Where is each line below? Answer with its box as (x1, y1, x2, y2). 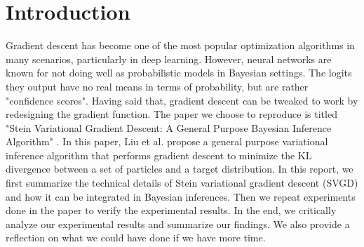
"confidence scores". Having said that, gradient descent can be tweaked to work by (6, 93, 358, 107)
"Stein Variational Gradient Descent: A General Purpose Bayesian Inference (6, 120, 332, 135)
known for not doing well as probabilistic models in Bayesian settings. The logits (6, 65, 352, 80)
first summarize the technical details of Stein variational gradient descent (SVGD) (6, 175, 358, 190)
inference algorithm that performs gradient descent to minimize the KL (6, 147, 312, 162)
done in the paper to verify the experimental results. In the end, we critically (6, 203, 337, 218)
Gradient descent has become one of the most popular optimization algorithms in (6, 38, 355, 53)
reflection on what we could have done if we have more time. (6, 230, 266, 245)
